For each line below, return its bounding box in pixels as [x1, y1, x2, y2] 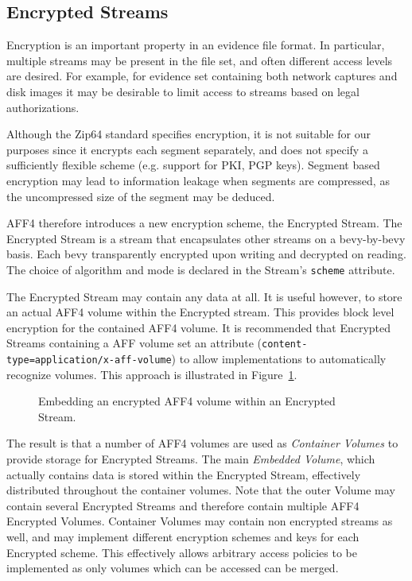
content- [262, 339, 308, 351]
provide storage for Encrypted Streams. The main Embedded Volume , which [6, 451, 375, 467]
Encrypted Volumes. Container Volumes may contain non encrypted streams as [6, 513, 393, 529]
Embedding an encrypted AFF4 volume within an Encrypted [38, 393, 336, 409]
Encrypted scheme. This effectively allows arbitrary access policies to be [6, 544, 357, 560]
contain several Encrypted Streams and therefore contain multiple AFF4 [6, 497, 360, 513]
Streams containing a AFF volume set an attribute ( [6, 335, 262, 351]
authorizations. [6, 99, 80, 115]
